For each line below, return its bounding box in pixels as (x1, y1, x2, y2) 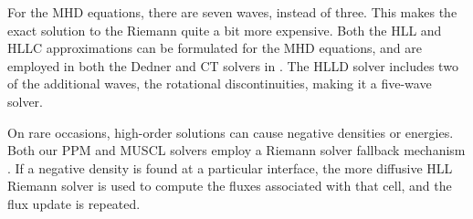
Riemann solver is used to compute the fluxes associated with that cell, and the (7, 176, 452, 195)
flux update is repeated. (7, 193, 141, 213)
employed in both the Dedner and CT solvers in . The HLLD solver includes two (7, 56, 458, 75)
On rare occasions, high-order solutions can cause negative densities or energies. (7, 122, 454, 141)
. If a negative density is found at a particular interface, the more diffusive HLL (7, 158, 453, 177)
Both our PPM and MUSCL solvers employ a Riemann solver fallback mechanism (7, 141, 466, 160)
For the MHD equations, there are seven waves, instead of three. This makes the (7, 3, 457, 21)
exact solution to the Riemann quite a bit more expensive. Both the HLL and (7, 20, 442, 39)
